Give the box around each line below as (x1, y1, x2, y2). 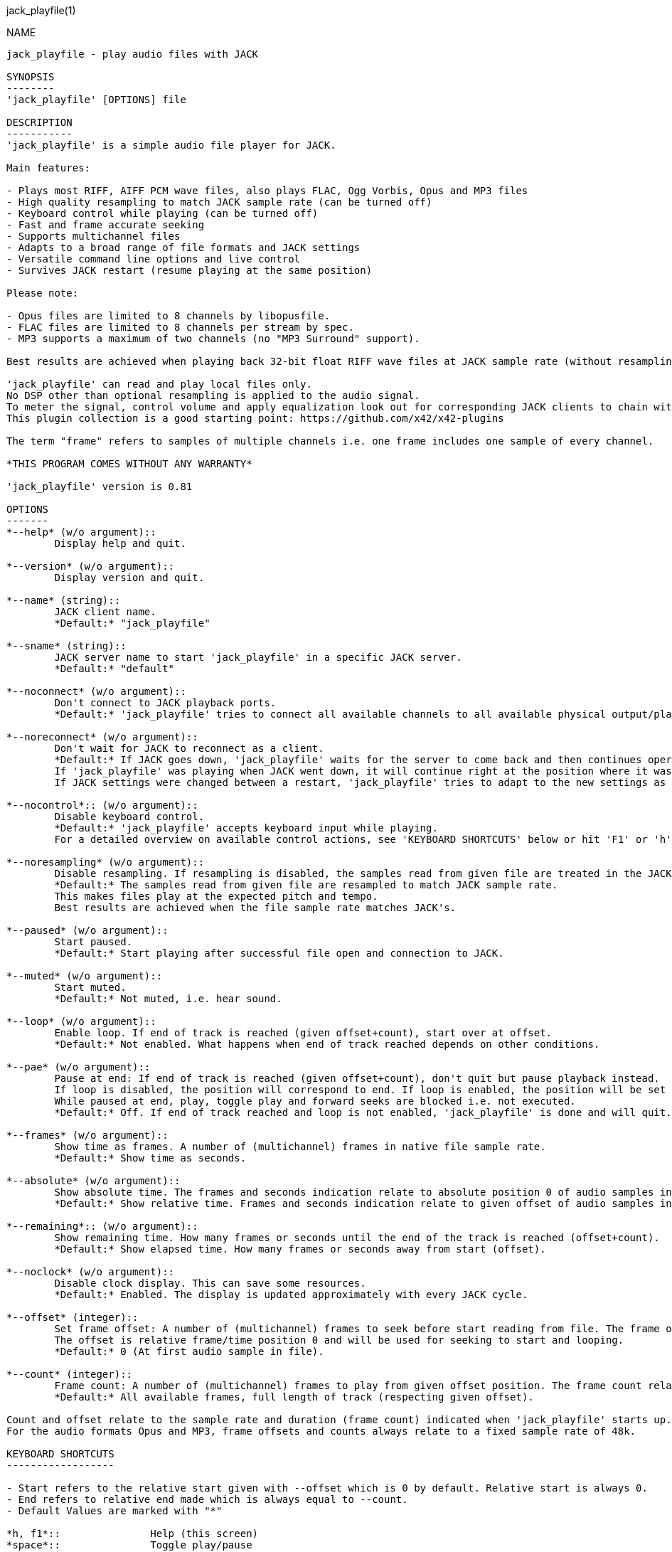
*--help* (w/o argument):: (6, 526, 156, 538)
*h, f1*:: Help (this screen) (6, 1528, 259, 1539)
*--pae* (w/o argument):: (6, 1061, 151, 1073)
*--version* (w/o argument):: (6, 560, 175, 572)
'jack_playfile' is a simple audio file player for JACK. (6, 139, 336, 151)
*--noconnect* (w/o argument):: (6, 686, 186, 697)
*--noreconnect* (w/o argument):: (6, 731, 198, 743)
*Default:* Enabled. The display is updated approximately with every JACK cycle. (54, 1289, 528, 1300)
